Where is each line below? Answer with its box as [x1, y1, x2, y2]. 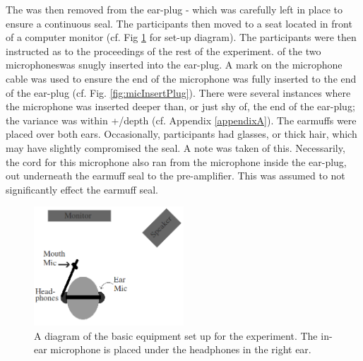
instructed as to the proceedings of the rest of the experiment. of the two [6, 43, 321, 58]
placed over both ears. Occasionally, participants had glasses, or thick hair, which [6, 126, 357, 141]
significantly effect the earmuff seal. [6, 182, 158, 196]
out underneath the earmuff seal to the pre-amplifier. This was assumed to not [6, 168, 345, 183]
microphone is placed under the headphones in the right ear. [50, 342, 311, 357]
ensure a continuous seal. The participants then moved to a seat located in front [6, 16, 352, 30]
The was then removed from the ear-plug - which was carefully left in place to [6, 2, 343, 16]
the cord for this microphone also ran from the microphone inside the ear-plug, [6, 154, 347, 169]
